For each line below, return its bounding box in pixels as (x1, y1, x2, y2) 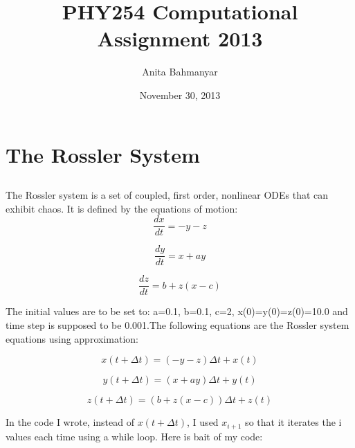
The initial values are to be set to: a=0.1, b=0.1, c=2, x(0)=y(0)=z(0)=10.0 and (6, 304, 348, 319)
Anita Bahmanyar (142, 64, 218, 79)
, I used (187, 415, 219, 429)
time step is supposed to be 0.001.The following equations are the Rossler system (6, 318, 349, 332)
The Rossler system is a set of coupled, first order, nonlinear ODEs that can (6, 188, 329, 202)
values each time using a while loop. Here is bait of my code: (6, 429, 263, 443)
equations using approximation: (6, 331, 138, 346)
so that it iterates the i (245, 415, 342, 429)
